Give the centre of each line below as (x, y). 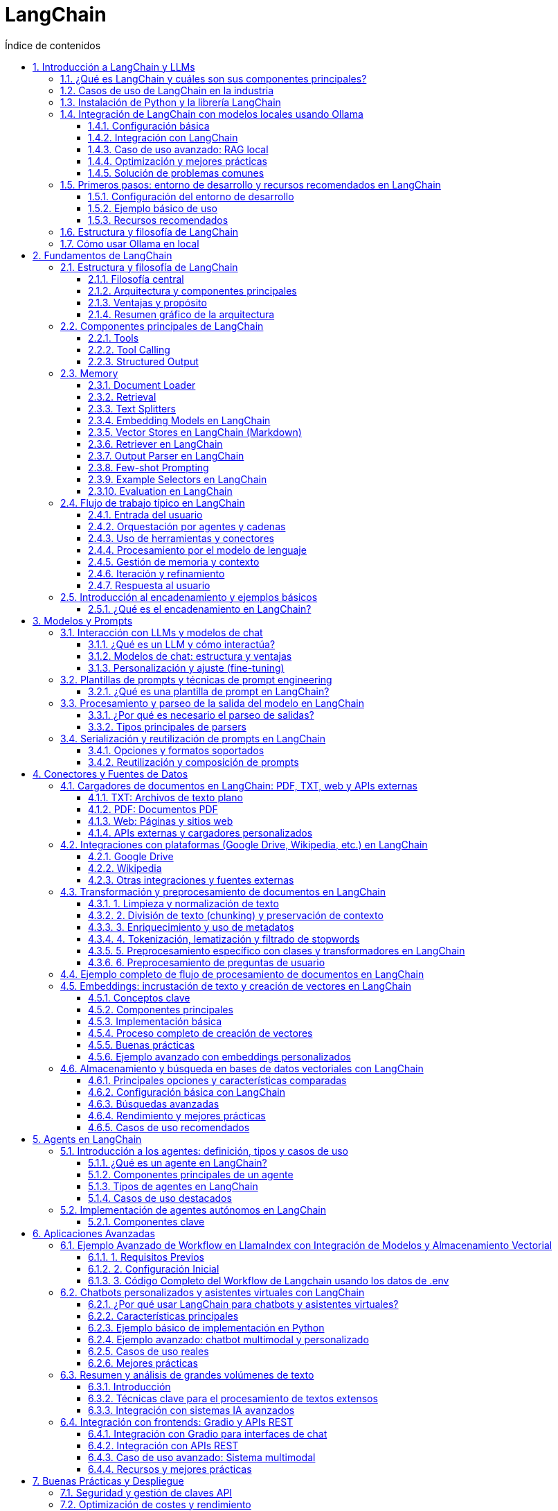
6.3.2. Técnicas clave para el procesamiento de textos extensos (233, 1398)
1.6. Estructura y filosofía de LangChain (150, 232)
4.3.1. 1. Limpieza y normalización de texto (183, 903)
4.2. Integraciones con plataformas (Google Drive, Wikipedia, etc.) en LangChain (244, 844)
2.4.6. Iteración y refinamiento (156, 573)
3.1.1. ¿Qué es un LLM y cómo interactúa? (182, 644)
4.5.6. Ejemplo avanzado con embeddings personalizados (219, 1056)
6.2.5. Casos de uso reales (148, 1351)
